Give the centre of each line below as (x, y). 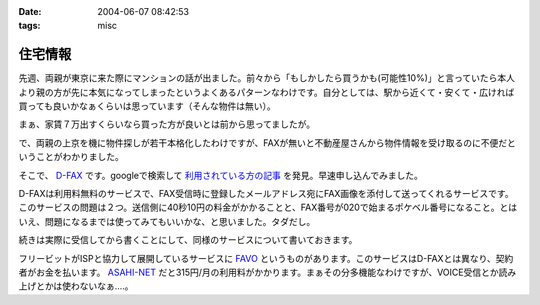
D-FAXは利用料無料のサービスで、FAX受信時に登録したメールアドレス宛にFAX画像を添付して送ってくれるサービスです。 (266, 194)
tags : (29, 26)
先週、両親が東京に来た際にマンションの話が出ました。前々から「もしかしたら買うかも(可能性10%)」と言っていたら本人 (266, 78)
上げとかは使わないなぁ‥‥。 (76, 286)
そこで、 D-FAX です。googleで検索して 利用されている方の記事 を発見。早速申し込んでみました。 (221, 175)
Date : (30, 11)
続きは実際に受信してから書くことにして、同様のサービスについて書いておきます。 (188, 240)
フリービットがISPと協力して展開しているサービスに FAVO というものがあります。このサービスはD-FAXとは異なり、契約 (266, 258)
